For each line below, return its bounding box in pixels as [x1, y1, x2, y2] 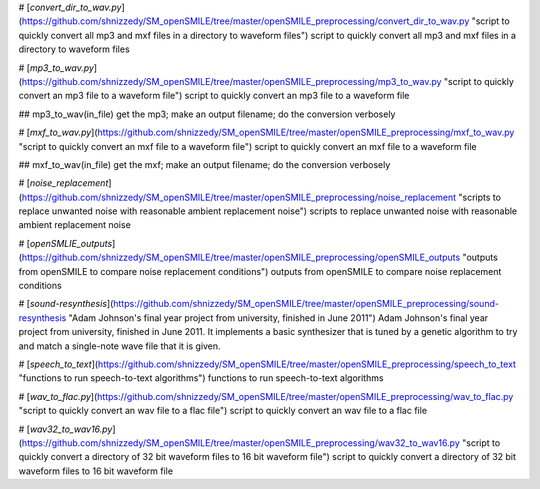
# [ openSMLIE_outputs [18, 237, 113, 249]
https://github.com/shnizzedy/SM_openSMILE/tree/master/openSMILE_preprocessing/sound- [113, 298, 500, 310]
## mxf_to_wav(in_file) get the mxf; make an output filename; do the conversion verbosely [18, 158, 391, 170]
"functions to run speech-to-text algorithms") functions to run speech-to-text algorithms [18, 372, 384, 384]
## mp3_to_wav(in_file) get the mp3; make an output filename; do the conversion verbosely [18, 108, 396, 120]
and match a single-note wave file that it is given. [18, 340, 221, 352]
